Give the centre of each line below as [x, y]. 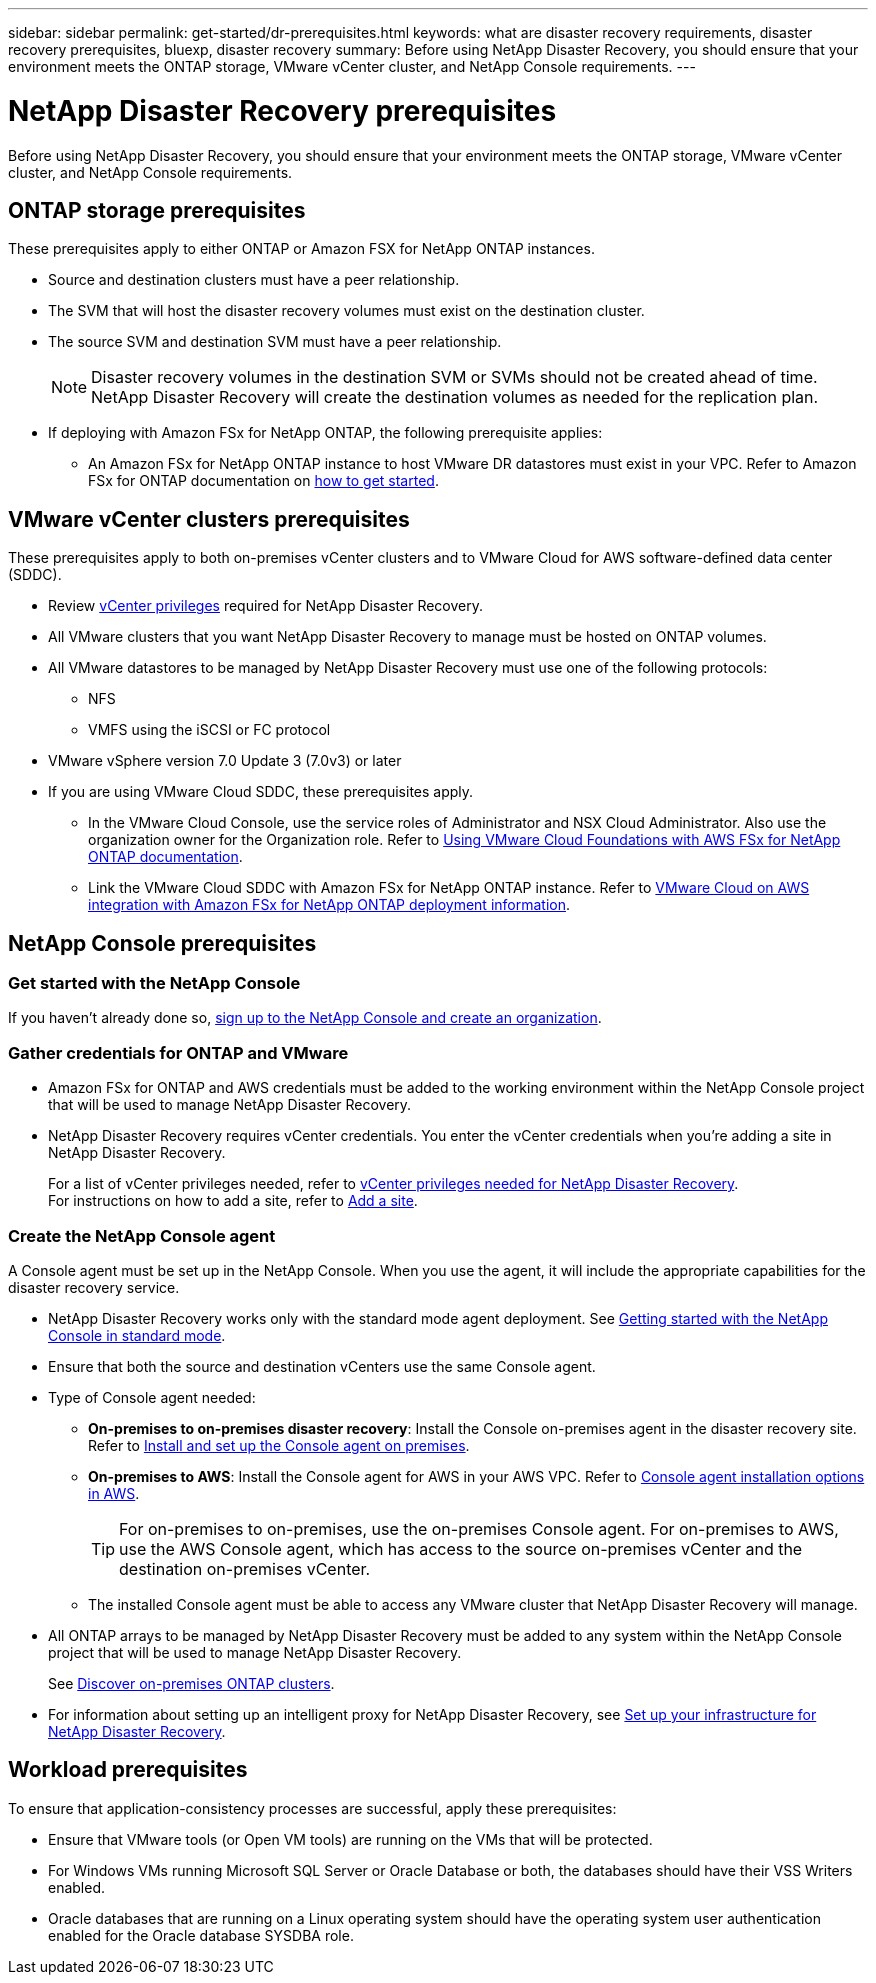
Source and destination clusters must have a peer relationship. [254, 280]
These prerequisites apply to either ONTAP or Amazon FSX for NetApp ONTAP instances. [301, 249]
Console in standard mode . [137, 1335]
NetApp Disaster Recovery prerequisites [282, 110]
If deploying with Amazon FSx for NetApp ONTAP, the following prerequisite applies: [325, 433]
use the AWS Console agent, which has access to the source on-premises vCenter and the [461, 1548]
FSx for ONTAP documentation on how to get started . [263, 481]
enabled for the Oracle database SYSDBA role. [201, 1935]
